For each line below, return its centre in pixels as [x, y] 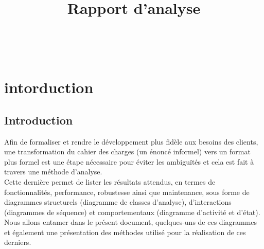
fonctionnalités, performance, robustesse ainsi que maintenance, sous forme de [127, 192]
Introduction [39, 120]
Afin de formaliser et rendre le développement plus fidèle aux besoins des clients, [131, 141]
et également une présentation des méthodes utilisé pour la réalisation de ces [125, 232]
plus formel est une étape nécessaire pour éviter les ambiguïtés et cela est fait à [129, 161]
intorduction [49, 87]
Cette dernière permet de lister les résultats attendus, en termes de [110, 181]
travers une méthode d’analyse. [53, 172]
